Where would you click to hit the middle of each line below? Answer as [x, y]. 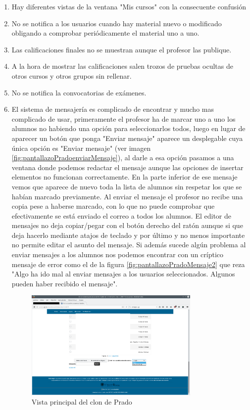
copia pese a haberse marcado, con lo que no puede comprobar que [113, 206]
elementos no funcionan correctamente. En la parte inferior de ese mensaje [125, 177]
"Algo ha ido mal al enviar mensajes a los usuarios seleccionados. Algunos [123, 274]
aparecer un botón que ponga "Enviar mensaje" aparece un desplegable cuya [127, 138]
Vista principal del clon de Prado [82, 402]
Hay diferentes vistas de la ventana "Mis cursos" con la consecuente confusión [129, 6]
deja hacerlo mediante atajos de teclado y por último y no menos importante [128, 235]
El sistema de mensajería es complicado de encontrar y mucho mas [113, 109]
